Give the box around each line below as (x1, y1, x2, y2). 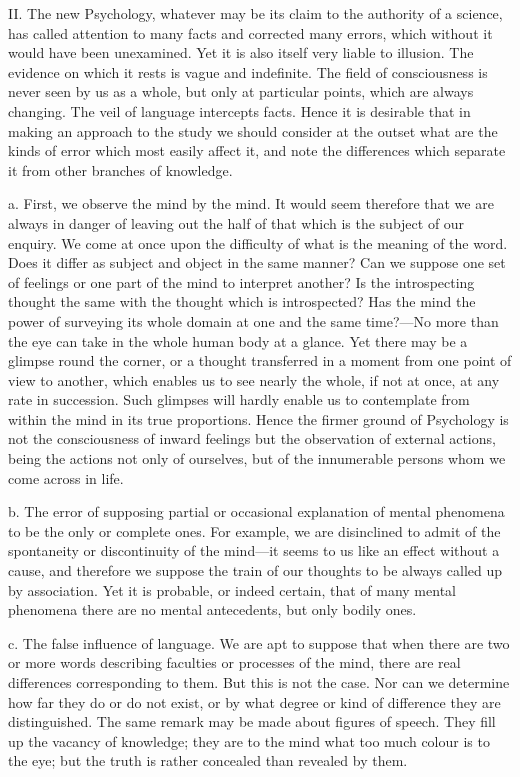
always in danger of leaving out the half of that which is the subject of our (8, 212, 465, 233)
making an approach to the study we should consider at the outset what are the (8, 120, 498, 141)
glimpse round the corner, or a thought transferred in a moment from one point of (8, 350, 512, 371)
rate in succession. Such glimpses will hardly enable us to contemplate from (8, 389, 470, 410)
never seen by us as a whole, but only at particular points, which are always (8, 81, 474, 102)
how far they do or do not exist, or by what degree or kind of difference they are (8, 691, 501, 712)
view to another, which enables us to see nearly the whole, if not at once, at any (8, 369, 500, 390)
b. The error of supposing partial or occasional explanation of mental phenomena (8, 501, 505, 522)
